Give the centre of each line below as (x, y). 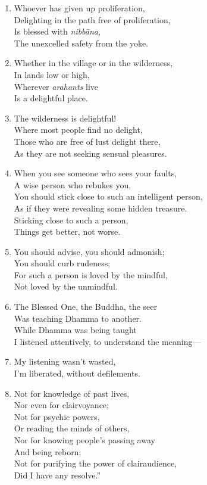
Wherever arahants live (56, 86)
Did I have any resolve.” (57, 475)
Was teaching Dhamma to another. (78, 318)
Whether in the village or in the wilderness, (93, 63)
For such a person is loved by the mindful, (91, 274)
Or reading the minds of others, (72, 428)
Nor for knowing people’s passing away (84, 440)
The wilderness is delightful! (65, 118)
